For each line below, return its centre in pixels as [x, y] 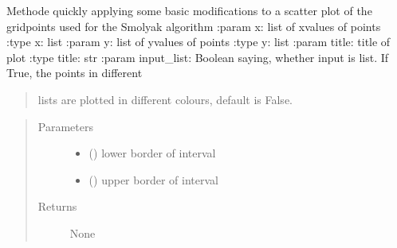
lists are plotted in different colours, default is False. [165, 99]
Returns [57, 206]
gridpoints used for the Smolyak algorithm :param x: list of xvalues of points [194, 26]
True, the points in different [75, 73]
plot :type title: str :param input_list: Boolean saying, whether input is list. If [198, 57]
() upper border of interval [153, 179]
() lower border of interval [152, 153]
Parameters [65, 126]
